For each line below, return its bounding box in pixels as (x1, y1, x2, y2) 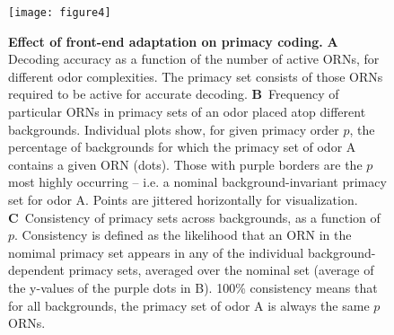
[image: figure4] (8, 6, 111, 19)
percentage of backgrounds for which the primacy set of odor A (8, 137, 356, 156)
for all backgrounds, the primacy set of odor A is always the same (8, 295, 370, 314)
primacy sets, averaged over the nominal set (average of (68, 260, 374, 279)
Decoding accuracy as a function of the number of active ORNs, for (8, 49, 380, 68)
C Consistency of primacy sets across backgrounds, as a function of (8, 207, 381, 226)
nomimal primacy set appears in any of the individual (8, 242, 304, 261)
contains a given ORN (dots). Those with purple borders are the (8, 154, 363, 173)
